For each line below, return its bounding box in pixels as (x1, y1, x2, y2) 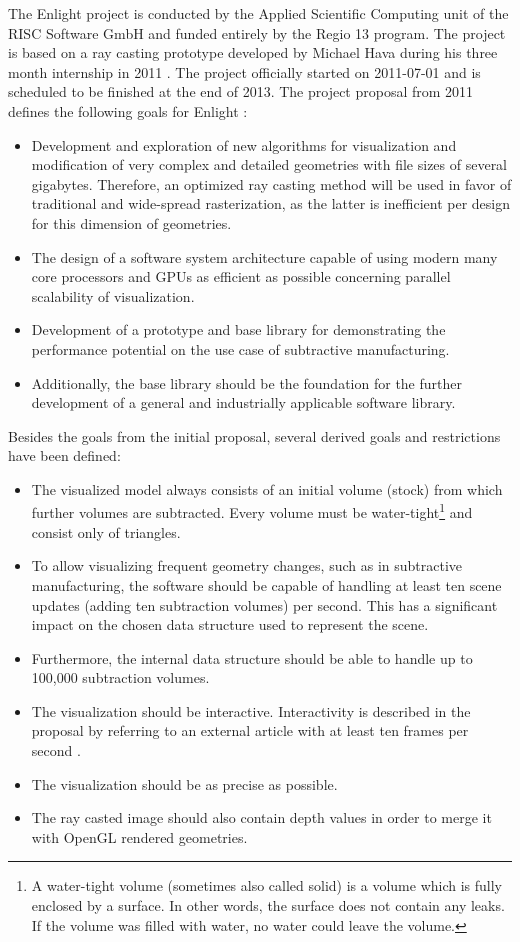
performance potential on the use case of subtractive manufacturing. (31, 338, 450, 359)
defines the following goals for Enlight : (8, 100, 248, 121)
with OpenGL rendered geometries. (31, 826, 248, 847)
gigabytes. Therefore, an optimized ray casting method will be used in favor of (31, 173, 512, 194)
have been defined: (8, 445, 121, 466)
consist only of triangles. (31, 521, 181, 542)
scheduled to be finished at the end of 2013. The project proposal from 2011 (8, 81, 474, 102)
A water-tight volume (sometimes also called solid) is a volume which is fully (31, 875, 503, 896)
